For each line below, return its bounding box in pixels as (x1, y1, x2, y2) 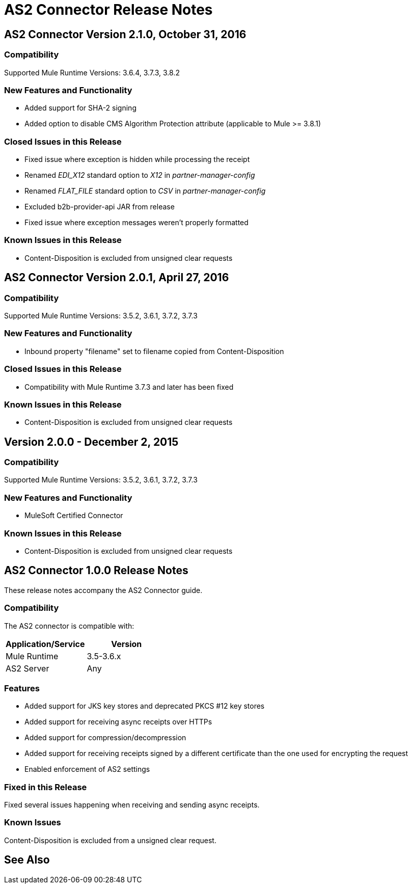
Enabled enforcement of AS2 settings (24, 765, 150, 774)
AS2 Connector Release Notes (4, 1, 213, 18)
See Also (4, 853, 50, 867)
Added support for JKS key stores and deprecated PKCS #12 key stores (24, 702, 265, 711)
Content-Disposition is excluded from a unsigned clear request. (4, 836, 216, 845)
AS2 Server (6, 663, 49, 674)
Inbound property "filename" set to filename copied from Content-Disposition (24, 346, 284, 356)
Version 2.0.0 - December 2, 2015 (4, 435, 179, 448)
